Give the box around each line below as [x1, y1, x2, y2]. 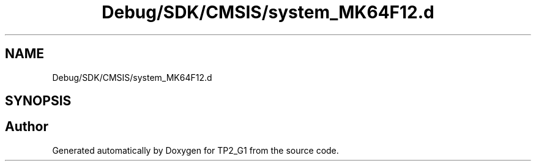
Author [5, 119, 48, 135]
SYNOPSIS [5, 93, 72, 109]
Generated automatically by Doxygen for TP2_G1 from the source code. [52, 145, 339, 156]
